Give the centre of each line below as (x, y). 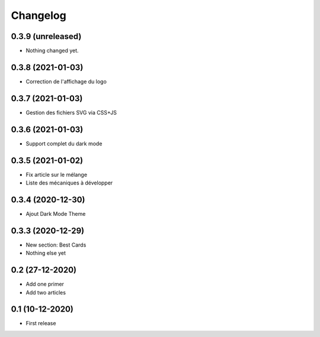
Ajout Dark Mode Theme (56, 213)
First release (41, 323)
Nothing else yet (46, 253)
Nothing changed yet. (52, 51)
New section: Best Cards (56, 245)
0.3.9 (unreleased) (46, 36)
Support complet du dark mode (64, 143)
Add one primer (45, 284)
